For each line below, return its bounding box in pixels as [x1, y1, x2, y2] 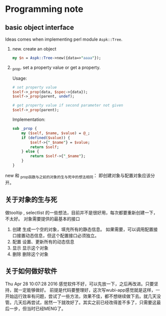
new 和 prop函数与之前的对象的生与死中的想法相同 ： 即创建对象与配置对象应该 [5, 172, 151, 179]
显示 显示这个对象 [12, 245, 48, 251]
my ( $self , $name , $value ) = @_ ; [21, 130, 90, 136]
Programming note [5, 3, 83, 15]
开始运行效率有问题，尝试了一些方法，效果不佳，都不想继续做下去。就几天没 [5, 293, 161, 299]
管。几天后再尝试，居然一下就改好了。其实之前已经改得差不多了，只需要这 [5, 300, 157, 306]
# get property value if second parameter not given [12, 103, 124, 108]
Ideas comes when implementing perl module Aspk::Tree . [5, 36, 123, 42]
